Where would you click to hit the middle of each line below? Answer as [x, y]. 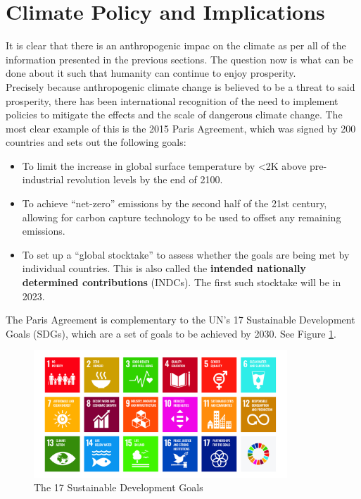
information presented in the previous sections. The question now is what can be [179, 59]
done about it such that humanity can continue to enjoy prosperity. [151, 73]
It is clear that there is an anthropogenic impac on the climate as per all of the [176, 45]
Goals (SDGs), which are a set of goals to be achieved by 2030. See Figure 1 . [171, 333]
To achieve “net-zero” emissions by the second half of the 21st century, [175, 203]
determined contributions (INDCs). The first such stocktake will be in [182, 282]
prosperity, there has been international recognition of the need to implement [172, 100]
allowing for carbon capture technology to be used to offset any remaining [182, 217]
